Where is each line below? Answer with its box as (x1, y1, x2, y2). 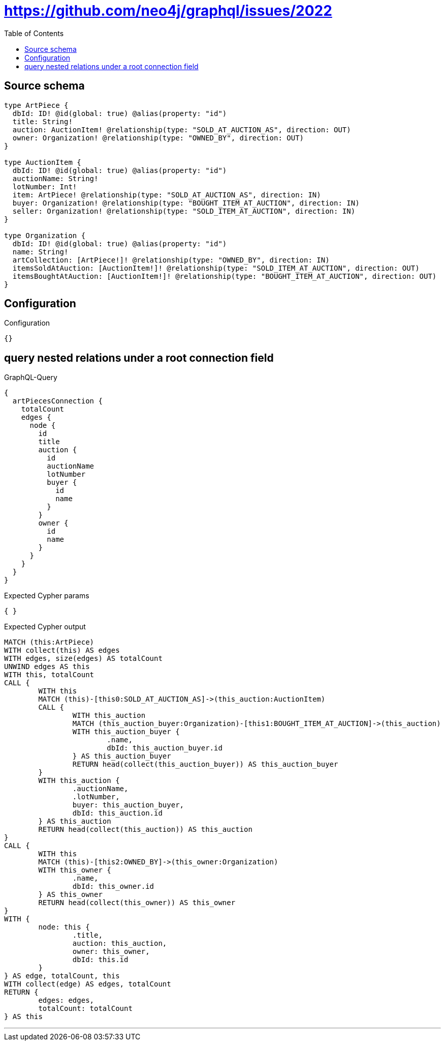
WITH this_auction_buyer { (72, 728, 180, 736)
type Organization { (4, 231, 86, 240)
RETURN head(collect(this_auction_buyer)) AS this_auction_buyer (72, 760, 338, 769)
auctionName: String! (12, 174, 99, 183)
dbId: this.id (72, 955, 129, 964)
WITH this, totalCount (4, 671, 94, 679)
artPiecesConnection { (12, 397, 103, 405)
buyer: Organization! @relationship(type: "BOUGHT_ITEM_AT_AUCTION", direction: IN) (12, 198, 360, 207)
